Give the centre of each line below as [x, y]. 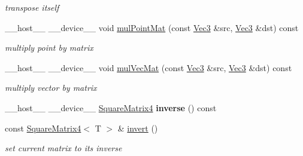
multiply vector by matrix [51, 88]
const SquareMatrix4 [43, 128]
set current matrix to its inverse [63, 148]
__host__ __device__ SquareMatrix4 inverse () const [111, 107]
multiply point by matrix [49, 48]
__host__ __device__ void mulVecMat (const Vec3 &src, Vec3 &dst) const [149, 67]
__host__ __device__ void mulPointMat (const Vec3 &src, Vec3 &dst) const [152, 27]
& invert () [138, 128]
